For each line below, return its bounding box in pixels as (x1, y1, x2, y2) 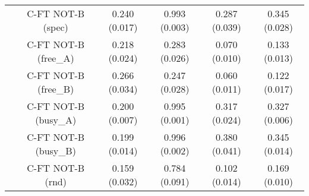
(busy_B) (35, 144, 76, 157)
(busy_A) (35, 113, 77, 127)
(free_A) (37, 51, 74, 65)
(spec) (43, 20, 68, 34)
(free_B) (37, 82, 74, 96)
